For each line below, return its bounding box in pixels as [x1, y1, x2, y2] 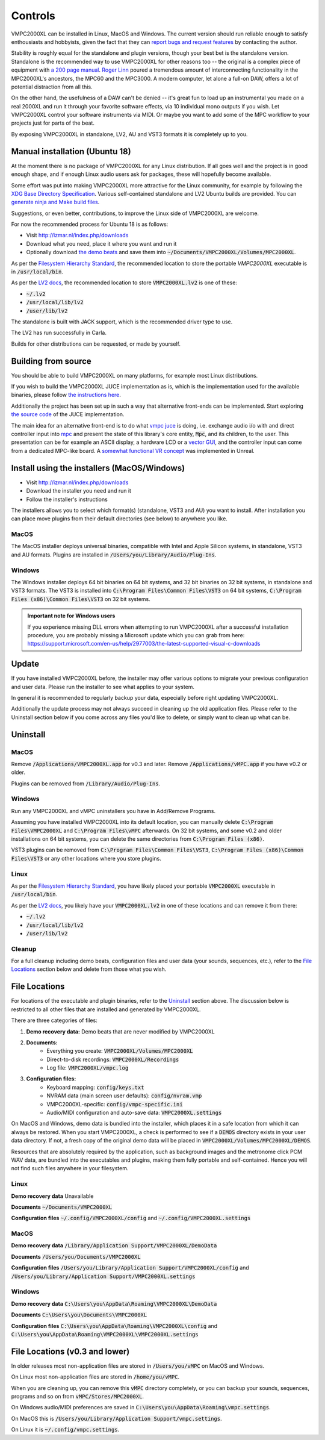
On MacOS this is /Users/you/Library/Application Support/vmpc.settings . [11, 1415, 222, 1422]
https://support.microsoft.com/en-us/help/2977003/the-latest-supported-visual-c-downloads [27, 640, 261, 647]
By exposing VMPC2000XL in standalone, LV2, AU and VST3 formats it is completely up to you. [11, 130, 248, 138]
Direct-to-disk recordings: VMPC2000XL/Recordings [46, 1056, 179, 1063]
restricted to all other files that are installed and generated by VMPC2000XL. [11, 1006, 201, 1013]
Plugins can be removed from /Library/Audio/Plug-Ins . [11, 780, 161, 787]
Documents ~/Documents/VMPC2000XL [11, 1203, 113, 1211]
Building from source [11, 356, 91, 366]
